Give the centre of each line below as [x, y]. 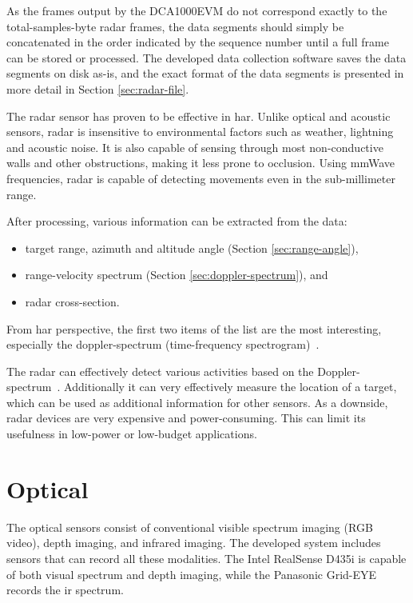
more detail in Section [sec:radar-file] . [98, 88]
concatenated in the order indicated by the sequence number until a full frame [198, 42]
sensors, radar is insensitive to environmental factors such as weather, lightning [200, 132]
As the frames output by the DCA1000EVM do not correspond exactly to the [197, 10]
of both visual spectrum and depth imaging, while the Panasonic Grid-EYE [192, 574]
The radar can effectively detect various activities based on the [160, 371]
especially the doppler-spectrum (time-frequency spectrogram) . [163, 344]
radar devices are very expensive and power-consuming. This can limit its [186, 418]
